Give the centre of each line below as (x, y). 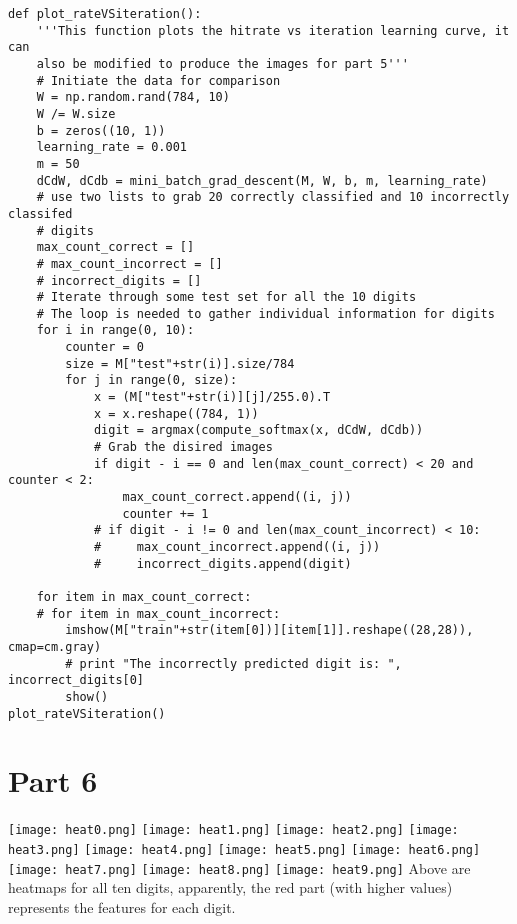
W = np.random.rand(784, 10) (133, 97)
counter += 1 (165, 513)
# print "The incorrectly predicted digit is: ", (233, 663)
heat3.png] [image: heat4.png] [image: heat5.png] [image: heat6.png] (244, 850)
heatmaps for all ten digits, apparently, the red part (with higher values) (230, 887)
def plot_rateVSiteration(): (105, 14)
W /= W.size (76, 113)
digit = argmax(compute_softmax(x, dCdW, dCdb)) (258, 430)
